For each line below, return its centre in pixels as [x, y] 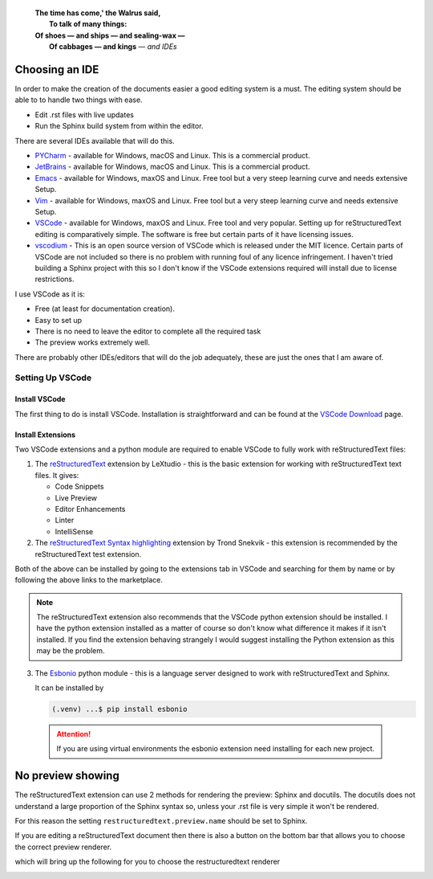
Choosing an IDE [57, 70]
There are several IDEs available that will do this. [95, 141]
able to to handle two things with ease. [79, 100]
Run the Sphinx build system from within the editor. [119, 126]
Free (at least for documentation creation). [105, 309]
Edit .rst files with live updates [84, 114]
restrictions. [55, 279]
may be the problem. [71, 651]
